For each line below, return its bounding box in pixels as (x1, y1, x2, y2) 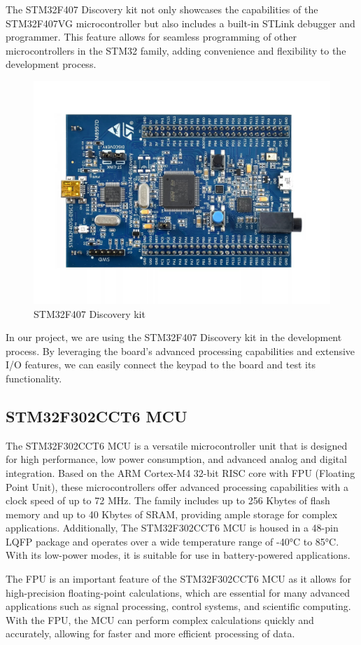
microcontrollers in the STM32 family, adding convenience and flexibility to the (6, 43, 346, 57)
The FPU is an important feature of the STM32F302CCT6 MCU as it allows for (6, 571, 352, 586)
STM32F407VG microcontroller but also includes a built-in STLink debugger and (6, 15, 355, 30)
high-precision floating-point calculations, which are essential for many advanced (6, 585, 350, 599)
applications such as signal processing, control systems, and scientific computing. (6, 599, 351, 613)
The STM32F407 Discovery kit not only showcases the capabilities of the (6, 2, 318, 16)
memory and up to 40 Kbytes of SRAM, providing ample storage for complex (6, 506, 338, 521)
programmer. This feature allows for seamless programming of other (6, 29, 297, 44)
